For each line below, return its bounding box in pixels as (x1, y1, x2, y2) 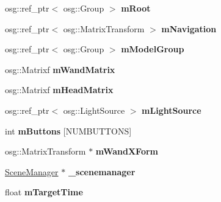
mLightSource (142, 103, 201, 116)
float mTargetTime (5, 186, 83, 198)
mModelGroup (121, 43, 184, 55)
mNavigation (161, 22, 217, 35)
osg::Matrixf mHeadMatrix (5, 83, 114, 96)
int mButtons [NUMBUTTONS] (5, 124, 132, 137)
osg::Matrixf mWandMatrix (5, 63, 115, 75)
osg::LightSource (63, 103, 125, 116)
